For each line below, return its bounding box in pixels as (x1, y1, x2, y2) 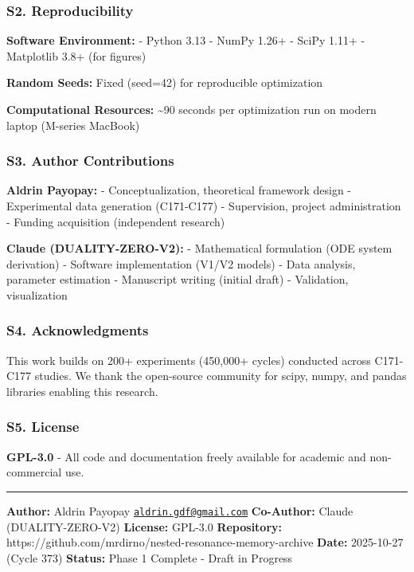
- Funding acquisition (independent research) (6, 213, 225, 229)
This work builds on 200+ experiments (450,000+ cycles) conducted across (6, 351, 371, 368)
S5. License (6, 417, 80, 437)
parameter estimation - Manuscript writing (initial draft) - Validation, (6, 271, 349, 288)
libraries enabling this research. (6, 382, 158, 399)
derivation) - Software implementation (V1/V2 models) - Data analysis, (6, 255, 356, 272)
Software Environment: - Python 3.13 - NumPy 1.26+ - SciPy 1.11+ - (6, 32, 365, 49)
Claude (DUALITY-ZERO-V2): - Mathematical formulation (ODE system (6, 240, 393, 257)
